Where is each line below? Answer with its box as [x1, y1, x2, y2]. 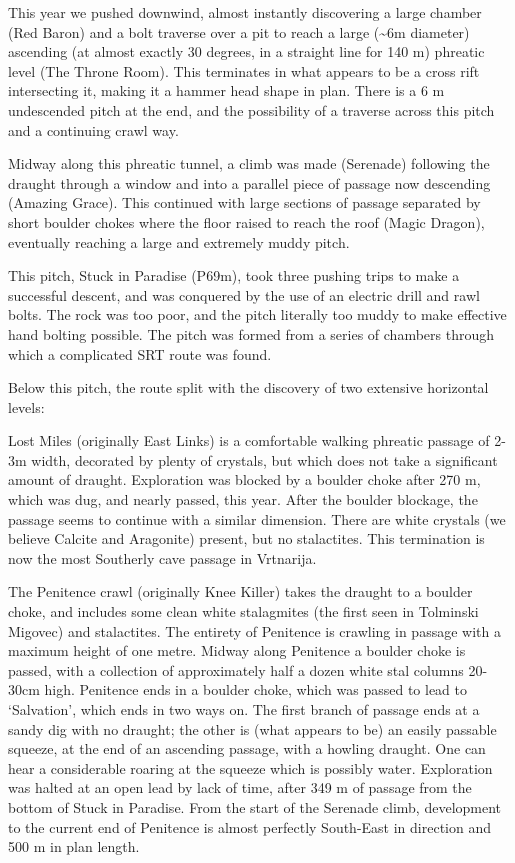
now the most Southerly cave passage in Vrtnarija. [8, 547, 317, 568]
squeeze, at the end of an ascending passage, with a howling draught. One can [8, 738, 486, 759]
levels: [8, 396, 45, 417]
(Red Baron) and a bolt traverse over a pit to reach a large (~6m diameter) [8, 21, 470, 42]
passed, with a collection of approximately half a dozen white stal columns [8, 659, 464, 680]
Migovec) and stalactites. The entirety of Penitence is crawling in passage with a [8, 620, 501, 641]
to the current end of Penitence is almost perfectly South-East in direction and [8, 816, 492, 837]
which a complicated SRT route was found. [8, 343, 272, 364]
